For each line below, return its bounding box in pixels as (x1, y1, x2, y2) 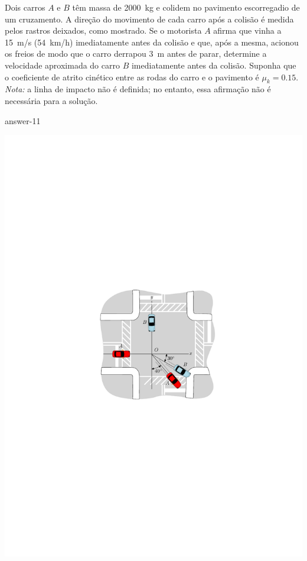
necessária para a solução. (5, 94, 98, 106)
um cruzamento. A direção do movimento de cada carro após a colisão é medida (5, 12, 294, 25)
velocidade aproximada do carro (5, 59, 120, 71)
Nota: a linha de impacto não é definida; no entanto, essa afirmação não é (5, 83, 271, 95)
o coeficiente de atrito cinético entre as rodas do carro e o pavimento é (5, 70, 259, 83)
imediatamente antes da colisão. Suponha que (131, 59, 296, 71)
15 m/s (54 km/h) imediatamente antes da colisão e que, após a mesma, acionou (5, 35, 299, 48)
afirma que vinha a (213, 24, 282, 37)
